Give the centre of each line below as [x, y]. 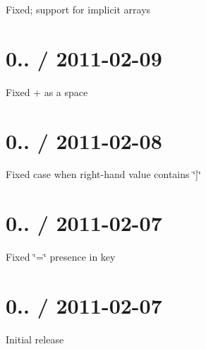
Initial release [35, 339]
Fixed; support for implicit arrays [78, 9]
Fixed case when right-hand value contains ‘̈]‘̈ [103, 174]
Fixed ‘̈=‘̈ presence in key [61, 257]
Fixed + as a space [47, 91]
